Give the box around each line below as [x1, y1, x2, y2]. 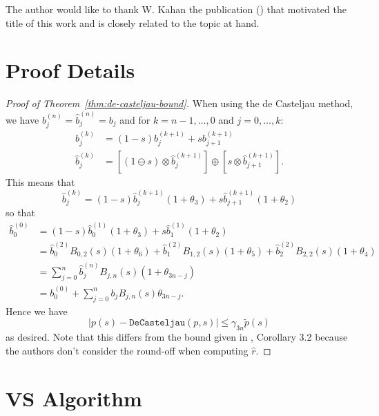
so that [6, 205, 35, 219]
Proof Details [6, 56, 135, 84]
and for [119, 112, 150, 126]
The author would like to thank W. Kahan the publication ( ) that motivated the [6, 2, 347, 16]
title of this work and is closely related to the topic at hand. [6, 15, 260, 30]
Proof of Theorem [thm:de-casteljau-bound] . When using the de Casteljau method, [6, 96, 353, 111]
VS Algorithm [6, 384, 142, 412]
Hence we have [6, 303, 68, 318]
